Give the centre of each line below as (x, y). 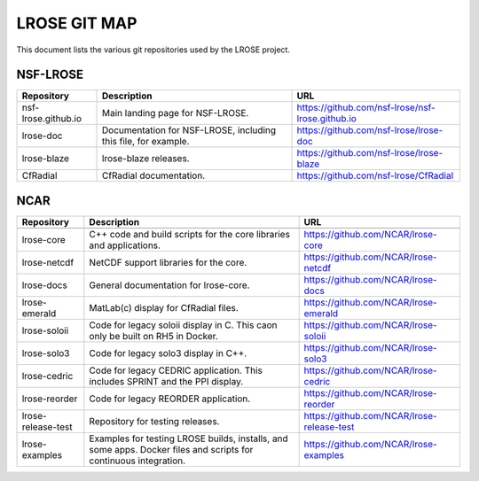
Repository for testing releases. (154, 421)
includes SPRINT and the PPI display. (166, 381)
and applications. (125, 245)
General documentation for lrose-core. (169, 285)
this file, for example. (146, 142)
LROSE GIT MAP (77, 23)
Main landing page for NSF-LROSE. (176, 113)
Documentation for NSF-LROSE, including (189, 130)
